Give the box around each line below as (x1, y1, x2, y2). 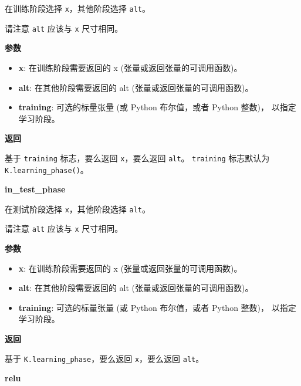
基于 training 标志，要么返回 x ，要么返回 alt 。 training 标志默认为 (5, 151, 270, 164)
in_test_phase (5, 183, 66, 195)
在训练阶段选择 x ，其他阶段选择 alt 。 (5, 2, 150, 14)
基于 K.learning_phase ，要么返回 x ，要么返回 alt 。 (5, 352, 204, 364)
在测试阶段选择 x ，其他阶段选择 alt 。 (5, 202, 150, 215)
